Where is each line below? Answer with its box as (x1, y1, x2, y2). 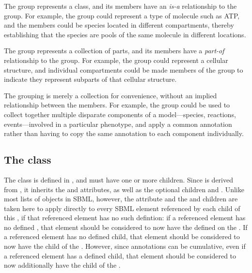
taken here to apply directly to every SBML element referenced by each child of (4, 203, 240, 213)
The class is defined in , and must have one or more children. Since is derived (4, 174, 234, 184)
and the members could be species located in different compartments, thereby (4, 20, 234, 30)
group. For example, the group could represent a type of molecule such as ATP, (4, 10, 240, 20)
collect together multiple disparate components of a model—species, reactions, (4, 109, 236, 119)
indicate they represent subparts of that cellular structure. (4, 74, 177, 84)
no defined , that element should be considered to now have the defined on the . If (4, 222, 248, 232)
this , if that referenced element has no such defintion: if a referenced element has (4, 212, 246, 223)
